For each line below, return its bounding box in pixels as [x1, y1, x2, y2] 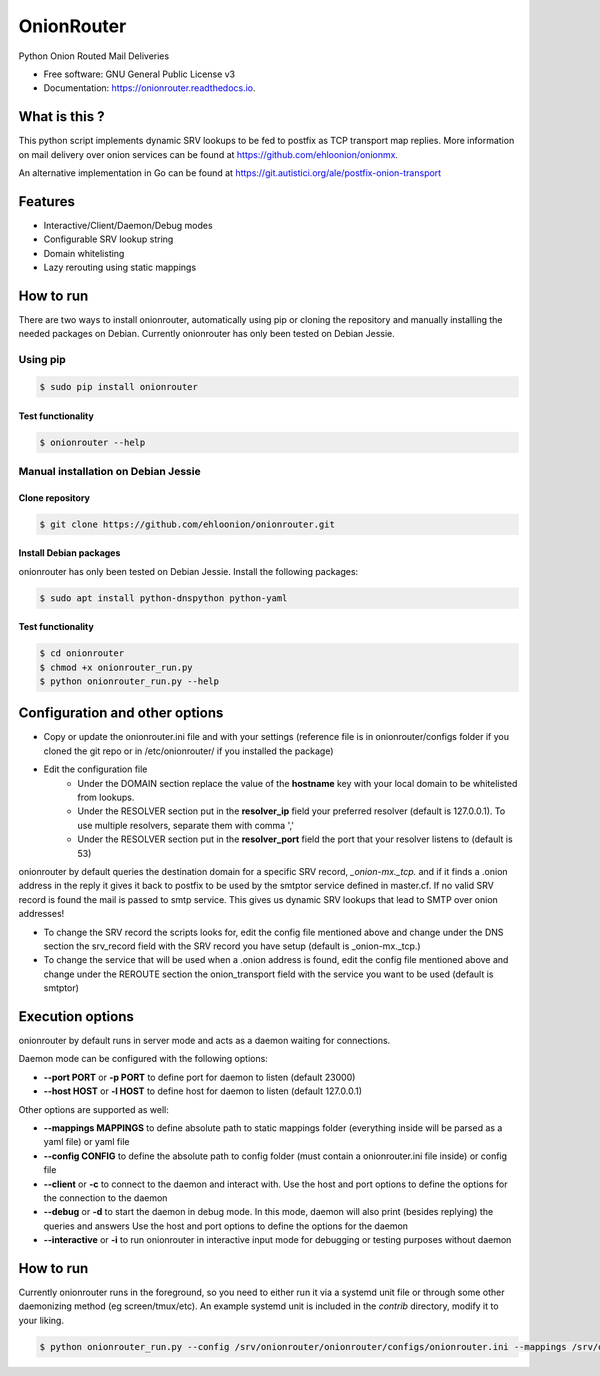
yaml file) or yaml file [43, 1136, 130, 1148]
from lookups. [77, 791, 135, 804]
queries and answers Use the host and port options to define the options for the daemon [43, 1220, 409, 1232]
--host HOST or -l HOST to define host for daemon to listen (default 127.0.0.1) [43, 1085, 363, 1097]
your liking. [18, 1314, 65, 1326]
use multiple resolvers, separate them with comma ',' [77, 819, 295, 831]
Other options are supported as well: [18, 1103, 170, 1115]
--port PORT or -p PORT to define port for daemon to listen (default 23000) [43, 1071, 356, 1083]
